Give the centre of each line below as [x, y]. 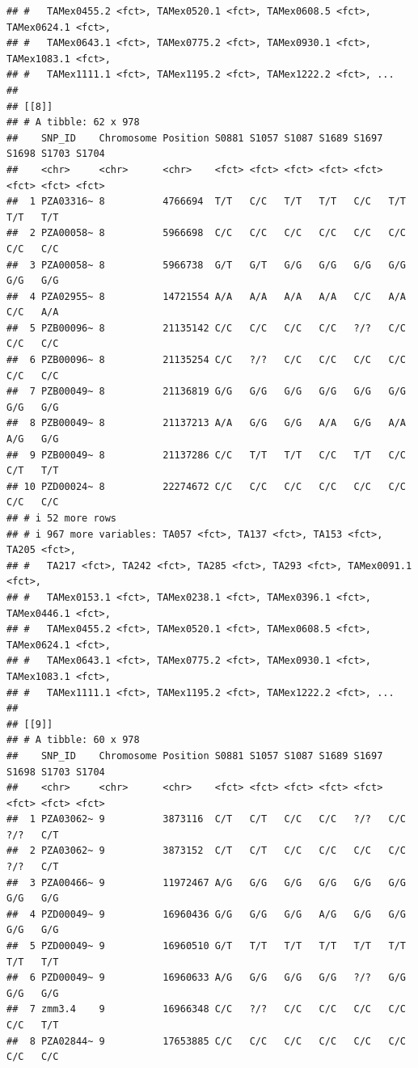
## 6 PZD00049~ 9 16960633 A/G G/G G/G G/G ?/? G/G [206, 978]
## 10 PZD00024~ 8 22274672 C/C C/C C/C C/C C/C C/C [206, 486]
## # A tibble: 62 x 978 [73, 122]
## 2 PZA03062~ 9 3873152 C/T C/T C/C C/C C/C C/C [206, 851]
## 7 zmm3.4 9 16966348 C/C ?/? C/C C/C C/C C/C [206, 1009]
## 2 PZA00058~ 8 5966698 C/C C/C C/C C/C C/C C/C [206, 233]
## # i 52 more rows [62, 518]
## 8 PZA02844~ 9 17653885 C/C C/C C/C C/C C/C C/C [206, 1041]
